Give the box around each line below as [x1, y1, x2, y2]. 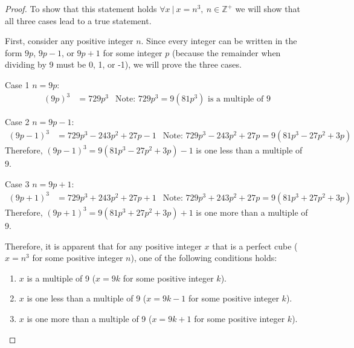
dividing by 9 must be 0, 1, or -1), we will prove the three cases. [5, 58, 242, 71]
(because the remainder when [172, 46, 281, 59]
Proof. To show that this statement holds [5, 2, 157, 14]
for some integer [103, 46, 163, 59]
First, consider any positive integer [5, 34, 134, 47]
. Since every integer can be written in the [141, 34, 297, 47]
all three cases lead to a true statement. [5, 14, 152, 27]
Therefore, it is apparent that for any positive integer [5, 239, 202, 252]
